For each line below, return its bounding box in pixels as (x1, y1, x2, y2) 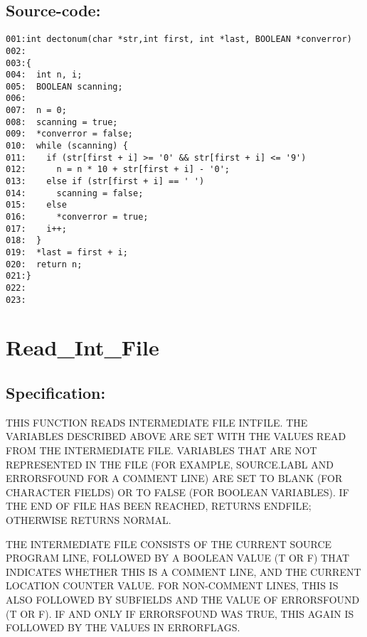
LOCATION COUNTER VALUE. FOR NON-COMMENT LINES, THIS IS (6, 578, 339, 593)
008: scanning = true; (6, 117, 118, 127)
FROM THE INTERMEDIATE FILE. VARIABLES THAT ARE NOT (6, 443, 317, 458)
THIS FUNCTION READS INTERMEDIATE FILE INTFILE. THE (6, 414, 308, 429)
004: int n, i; (6, 70, 83, 80)
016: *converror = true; (6, 212, 149, 223)
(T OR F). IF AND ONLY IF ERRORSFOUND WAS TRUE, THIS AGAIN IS (6, 606, 354, 621)
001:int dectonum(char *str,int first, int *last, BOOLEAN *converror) (6, 34, 352, 45)
